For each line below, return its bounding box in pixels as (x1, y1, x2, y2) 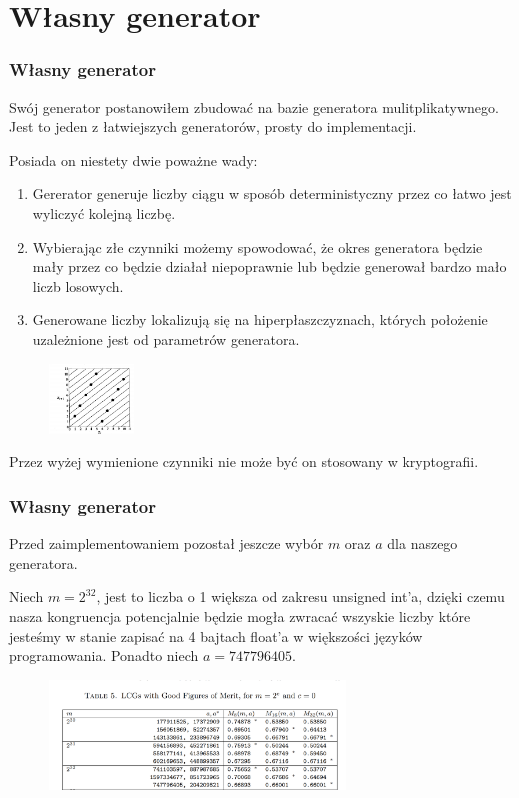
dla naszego (387, 533, 458, 554)
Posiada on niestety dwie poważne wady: (9, 149, 258, 170)
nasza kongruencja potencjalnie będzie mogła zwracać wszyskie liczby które (9, 605, 471, 626)
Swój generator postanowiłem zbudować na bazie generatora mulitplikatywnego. (9, 96, 499, 117)
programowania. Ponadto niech (9, 645, 199, 666)
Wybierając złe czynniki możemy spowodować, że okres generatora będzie (32, 236, 483, 257)
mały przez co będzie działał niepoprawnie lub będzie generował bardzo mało (32, 256, 507, 277)
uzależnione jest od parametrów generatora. (32, 328, 300, 349)
